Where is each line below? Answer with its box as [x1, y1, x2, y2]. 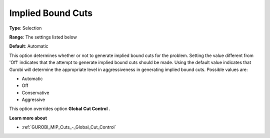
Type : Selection [9, 25, 42, 31]
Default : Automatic [9, 43, 48, 49]
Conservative [21, 89, 49, 95]
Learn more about [9, 115, 47, 121]
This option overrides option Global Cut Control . [9, 105, 110, 112]
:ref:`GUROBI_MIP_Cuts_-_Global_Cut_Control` [21, 124, 116, 130]
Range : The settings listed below [9, 34, 77, 40]
